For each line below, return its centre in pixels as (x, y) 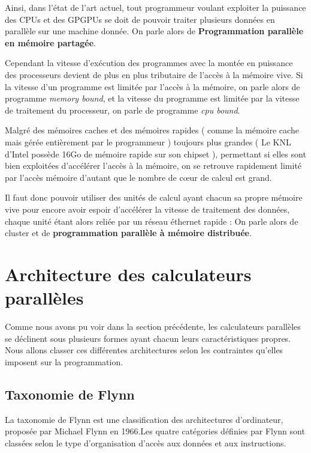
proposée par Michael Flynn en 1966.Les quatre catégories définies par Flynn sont (155, 431)
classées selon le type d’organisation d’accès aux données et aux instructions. (146, 442)
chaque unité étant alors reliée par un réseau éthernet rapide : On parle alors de (152, 221)
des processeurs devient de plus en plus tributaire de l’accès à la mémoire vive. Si (154, 74)
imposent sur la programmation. (64, 361)
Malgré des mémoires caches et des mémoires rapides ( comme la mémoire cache (152, 130)
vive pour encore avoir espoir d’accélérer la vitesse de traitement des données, (147, 209)
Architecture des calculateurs (128, 274)
